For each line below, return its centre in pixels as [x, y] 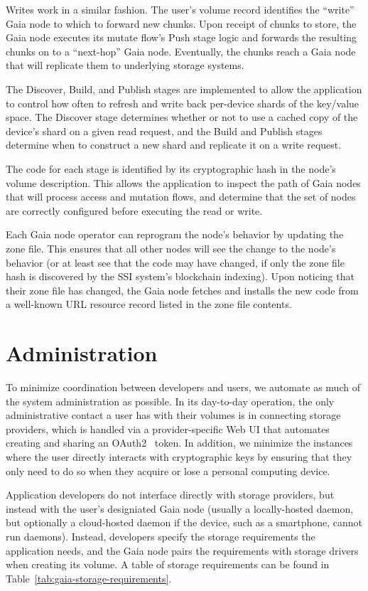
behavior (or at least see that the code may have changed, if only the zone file [175, 262]
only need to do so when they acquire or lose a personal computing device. [168, 470]
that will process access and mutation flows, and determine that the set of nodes [181, 197]
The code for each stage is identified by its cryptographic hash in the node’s [171, 168]
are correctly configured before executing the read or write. [134, 210]
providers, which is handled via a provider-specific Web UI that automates [168, 428]
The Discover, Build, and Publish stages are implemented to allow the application [184, 89]
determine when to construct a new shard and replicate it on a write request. [174, 145]
